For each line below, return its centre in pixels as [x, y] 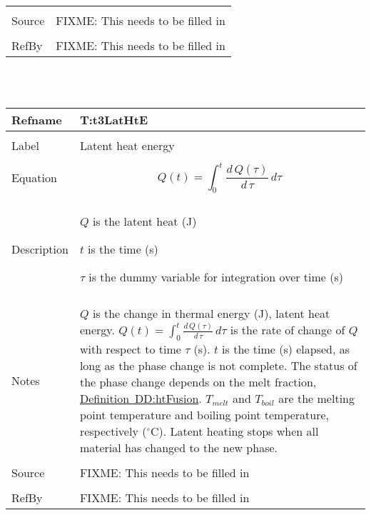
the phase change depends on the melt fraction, [198, 381]
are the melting [316, 398]
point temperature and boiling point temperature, [204, 414]
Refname [37, 120]
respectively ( [113, 431]
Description [40, 249]
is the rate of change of [288, 330]
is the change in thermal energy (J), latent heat [211, 314]
